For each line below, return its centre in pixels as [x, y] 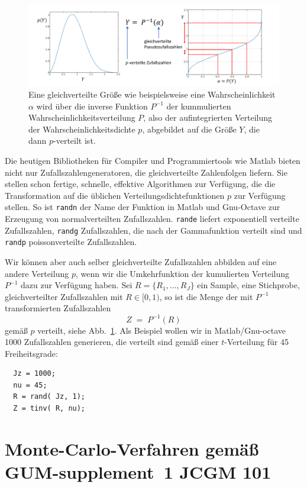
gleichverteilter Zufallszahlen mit [64, 296]
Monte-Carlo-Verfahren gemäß [132, 448]
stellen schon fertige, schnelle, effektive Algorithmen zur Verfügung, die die [140, 184]
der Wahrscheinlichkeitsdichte [82, 129]
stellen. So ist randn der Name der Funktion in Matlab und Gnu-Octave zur [143, 207]
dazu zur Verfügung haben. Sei [76, 285]
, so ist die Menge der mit [206, 296]
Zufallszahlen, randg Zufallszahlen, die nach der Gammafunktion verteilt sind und [153, 230]
